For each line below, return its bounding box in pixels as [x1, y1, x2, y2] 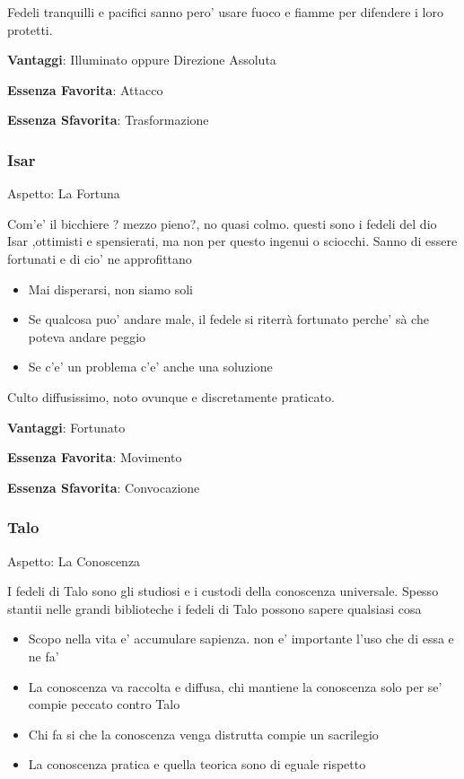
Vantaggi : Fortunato [7, 417, 126, 436]
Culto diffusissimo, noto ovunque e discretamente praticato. [7, 387, 335, 406]
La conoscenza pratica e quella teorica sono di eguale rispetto [28, 755, 366, 774]
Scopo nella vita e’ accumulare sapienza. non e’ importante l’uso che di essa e [28, 629, 454, 648]
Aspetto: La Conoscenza [7, 551, 141, 570]
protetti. [7, 20, 53, 39]
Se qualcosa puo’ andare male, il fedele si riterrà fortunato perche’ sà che [28, 310, 429, 328]
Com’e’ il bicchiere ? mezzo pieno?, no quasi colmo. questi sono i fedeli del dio [7, 214, 437, 232]
